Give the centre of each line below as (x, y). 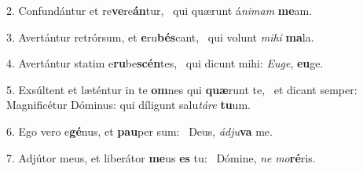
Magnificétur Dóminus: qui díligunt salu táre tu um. (128, 105)
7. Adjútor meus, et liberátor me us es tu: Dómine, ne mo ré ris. (161, 157)
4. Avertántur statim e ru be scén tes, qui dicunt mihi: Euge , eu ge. (165, 63)
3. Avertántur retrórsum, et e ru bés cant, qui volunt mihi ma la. (160, 36)
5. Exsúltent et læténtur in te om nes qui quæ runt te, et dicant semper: (182, 89)
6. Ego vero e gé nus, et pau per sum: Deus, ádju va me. (139, 131)
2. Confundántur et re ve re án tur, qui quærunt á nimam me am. (159, 10)
